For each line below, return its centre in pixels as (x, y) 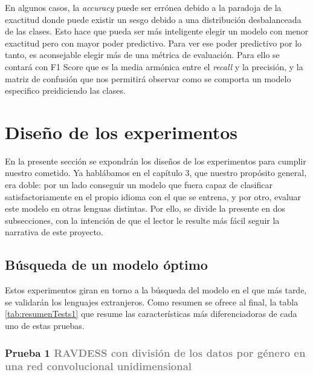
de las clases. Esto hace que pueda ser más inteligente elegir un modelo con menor (157, 31)
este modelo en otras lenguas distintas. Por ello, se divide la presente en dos (145, 208)
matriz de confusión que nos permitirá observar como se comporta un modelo (148, 78)
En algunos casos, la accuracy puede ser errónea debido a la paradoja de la (143, 7)
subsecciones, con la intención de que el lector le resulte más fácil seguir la (142, 220)
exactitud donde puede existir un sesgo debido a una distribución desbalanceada (153, 19)
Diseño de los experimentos (121, 132)
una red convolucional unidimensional (98, 366)
